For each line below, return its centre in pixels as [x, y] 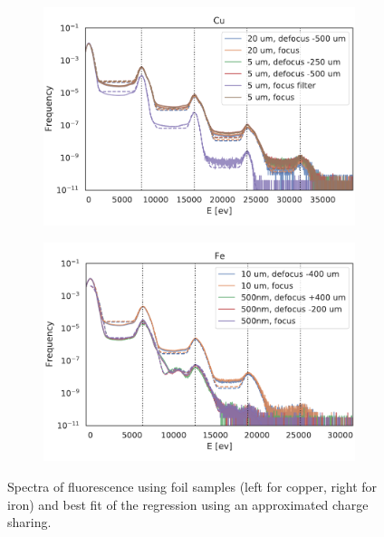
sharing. [29, 522]
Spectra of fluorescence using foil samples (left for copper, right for [192, 486]
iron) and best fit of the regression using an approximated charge [188, 504]
